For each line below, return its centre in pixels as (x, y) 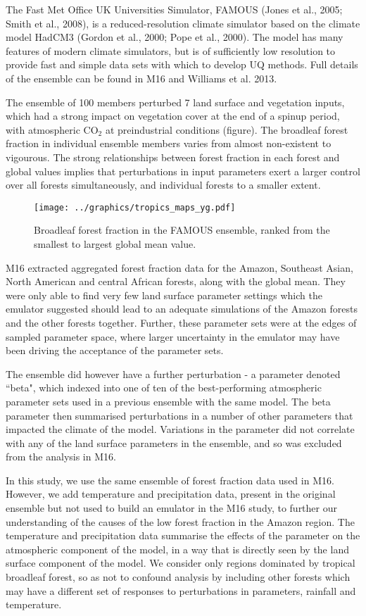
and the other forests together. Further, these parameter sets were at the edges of (181, 322)
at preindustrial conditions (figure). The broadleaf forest (227, 129)
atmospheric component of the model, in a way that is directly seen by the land (177, 549)
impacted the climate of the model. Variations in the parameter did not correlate (180, 429)
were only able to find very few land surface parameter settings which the (164, 295)
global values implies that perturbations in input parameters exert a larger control (183, 171)
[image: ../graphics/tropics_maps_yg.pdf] (135, 207)
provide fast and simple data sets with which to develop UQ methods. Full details (182, 64)
